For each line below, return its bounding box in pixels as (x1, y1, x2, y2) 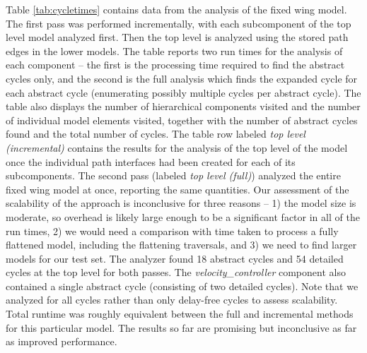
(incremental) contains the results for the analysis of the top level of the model (6, 140, 348, 155)
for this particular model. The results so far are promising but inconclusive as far (6, 320, 357, 335)
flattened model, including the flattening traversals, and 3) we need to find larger (6, 237, 357, 252)
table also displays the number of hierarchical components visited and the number (6, 99, 361, 114)
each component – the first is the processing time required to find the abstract (6, 57, 345, 72)
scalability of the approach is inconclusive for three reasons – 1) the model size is (6, 196, 356, 210)
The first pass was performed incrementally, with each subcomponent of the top (6, 16, 351, 30)
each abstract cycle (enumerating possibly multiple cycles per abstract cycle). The (6, 85, 361, 100)
